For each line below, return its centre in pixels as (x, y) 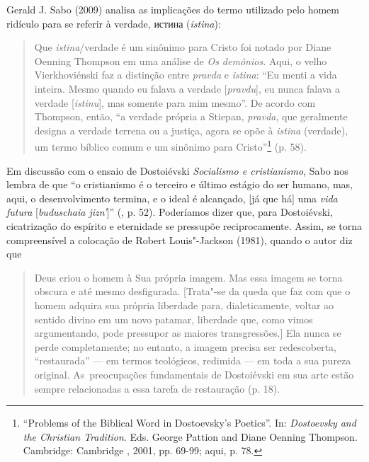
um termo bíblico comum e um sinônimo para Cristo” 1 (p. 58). (170, 145)
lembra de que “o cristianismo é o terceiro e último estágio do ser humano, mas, (180, 184)
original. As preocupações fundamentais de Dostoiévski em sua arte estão (194, 374)
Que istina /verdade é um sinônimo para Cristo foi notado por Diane (183, 47)
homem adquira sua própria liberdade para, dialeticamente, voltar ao (184, 305)
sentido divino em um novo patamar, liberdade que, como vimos (174, 319)
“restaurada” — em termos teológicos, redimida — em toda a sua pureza (193, 360)
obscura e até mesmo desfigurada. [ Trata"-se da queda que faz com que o (192, 291)
